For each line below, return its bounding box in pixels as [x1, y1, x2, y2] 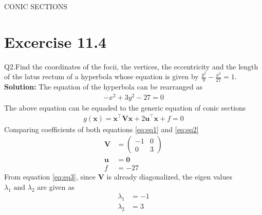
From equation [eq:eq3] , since [4, 171, 96, 182]
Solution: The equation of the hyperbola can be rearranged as [4, 81, 203, 92]
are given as [37, 181, 74, 192]
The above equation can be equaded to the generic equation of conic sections [4, 102, 246, 113]
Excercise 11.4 [4, 31, 107, 52]
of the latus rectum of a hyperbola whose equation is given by [4, 71, 199, 82]
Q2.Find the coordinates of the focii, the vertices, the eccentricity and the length [4, 61, 258, 71]
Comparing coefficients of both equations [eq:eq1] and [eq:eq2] [4, 123, 199, 134]
